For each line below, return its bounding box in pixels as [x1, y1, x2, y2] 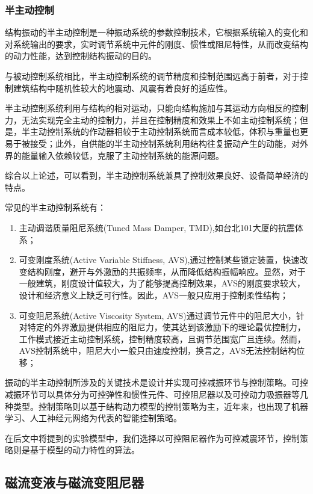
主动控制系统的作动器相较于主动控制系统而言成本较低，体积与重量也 [29, 125, 300, 138]
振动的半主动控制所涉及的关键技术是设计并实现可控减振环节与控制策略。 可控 [5, 376, 308, 389]
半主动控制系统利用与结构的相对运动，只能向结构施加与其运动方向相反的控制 [5, 102, 308, 114]
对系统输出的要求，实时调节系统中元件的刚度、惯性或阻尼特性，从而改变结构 [5, 37, 308, 50]
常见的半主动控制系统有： [5, 201, 106, 214]
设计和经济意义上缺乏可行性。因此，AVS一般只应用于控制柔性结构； [19, 288, 289, 301]
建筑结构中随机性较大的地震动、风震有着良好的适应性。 [13, 81, 232, 94]
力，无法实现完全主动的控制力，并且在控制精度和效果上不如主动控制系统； [5, 113, 300, 126]
